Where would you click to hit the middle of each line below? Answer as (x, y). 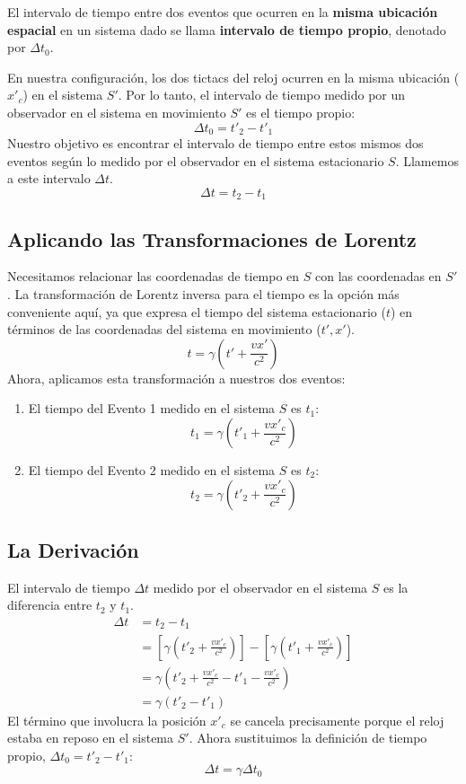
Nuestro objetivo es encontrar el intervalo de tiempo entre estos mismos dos (215, 143)
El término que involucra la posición (107, 720)
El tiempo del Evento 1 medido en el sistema (152, 408)
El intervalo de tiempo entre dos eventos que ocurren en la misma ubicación (223, 12)
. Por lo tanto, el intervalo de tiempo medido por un (262, 95)
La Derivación (73, 550)
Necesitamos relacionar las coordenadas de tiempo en (154, 276)
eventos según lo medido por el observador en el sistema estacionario (196, 160)
